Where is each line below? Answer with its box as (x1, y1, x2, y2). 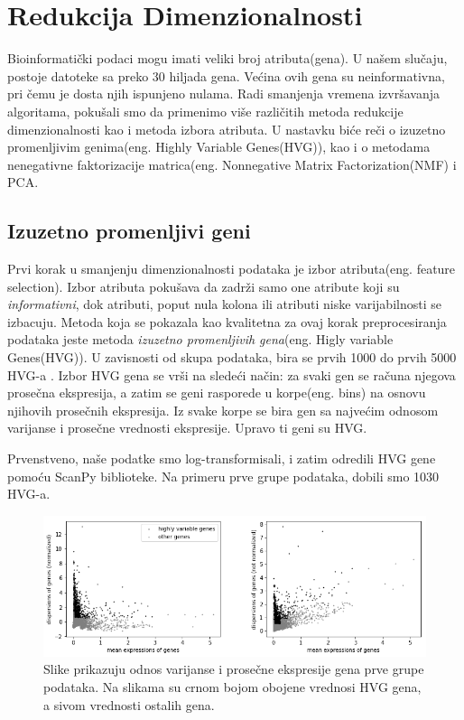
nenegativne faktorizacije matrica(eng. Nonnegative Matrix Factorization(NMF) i (7, 154, 457, 173)
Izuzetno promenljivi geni (7, 217, 251, 245)
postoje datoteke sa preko (7, 66, 149, 85)
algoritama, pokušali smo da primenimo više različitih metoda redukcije (7, 101, 404, 120)
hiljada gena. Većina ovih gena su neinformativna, (169, 66, 445, 85)
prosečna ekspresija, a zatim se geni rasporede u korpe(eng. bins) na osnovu (7, 383, 426, 402)
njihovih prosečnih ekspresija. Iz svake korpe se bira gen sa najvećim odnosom (7, 400, 439, 419)
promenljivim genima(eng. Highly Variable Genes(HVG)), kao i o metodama (7, 137, 431, 156)
